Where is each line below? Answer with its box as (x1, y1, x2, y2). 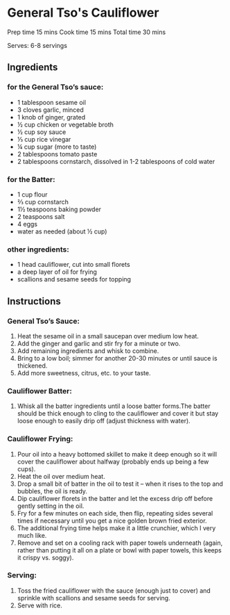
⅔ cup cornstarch (17, 197, 69, 206)
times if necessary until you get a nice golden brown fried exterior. (17, 516, 207, 525)
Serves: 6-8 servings (7, 41, 68, 49)
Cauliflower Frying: (7, 434, 73, 444)
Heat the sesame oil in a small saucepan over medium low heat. (17, 331, 200, 340)
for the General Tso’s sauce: (7, 82, 104, 92)
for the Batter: (7, 174, 55, 184)
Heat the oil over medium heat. (17, 472, 105, 480)
